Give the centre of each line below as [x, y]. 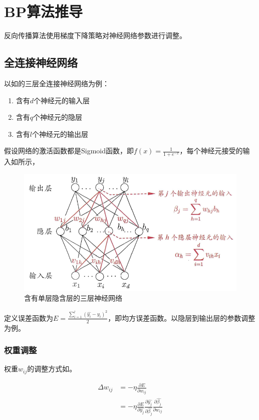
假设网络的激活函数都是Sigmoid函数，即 [69, 151]
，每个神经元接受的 [211, 151]
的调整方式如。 [52, 369]
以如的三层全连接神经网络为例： [57, 83]
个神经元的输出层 [60, 134]
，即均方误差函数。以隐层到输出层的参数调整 [182, 318]
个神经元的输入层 [62, 100]
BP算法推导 [43, 11]
